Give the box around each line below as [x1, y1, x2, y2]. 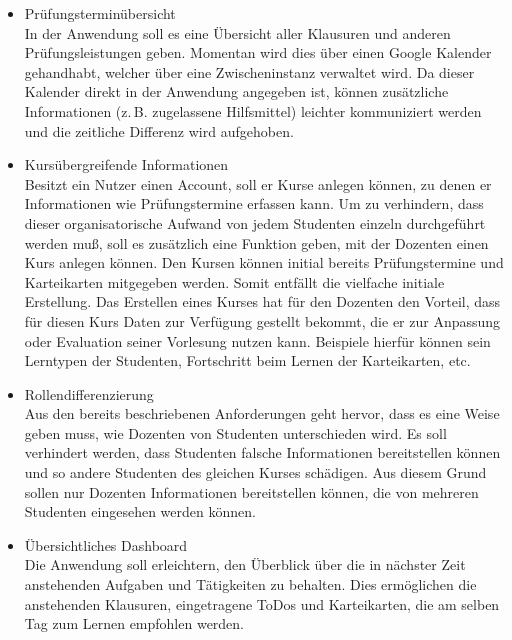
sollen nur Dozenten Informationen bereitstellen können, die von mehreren [24, 481, 479, 502]
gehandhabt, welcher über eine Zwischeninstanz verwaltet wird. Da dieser [24, 61, 475, 82]
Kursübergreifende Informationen [24, 154, 229, 175]
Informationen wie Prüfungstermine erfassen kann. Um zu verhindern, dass [24, 193, 484, 214]
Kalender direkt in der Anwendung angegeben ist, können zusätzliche [24, 81, 449, 102]
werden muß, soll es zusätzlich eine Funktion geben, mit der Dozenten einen [24, 232, 489, 253]
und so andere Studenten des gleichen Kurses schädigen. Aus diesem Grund [24, 462, 487, 483]
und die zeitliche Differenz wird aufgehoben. [24, 120, 294, 141]
